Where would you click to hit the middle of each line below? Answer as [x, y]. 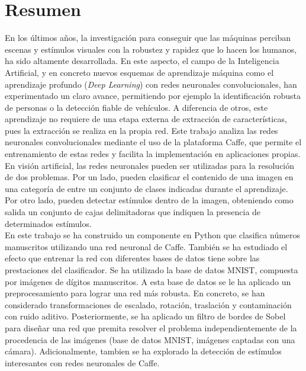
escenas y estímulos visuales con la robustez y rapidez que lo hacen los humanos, [151, 49]
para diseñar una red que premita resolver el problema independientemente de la [151, 327]
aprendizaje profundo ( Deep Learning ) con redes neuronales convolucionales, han [151, 84]
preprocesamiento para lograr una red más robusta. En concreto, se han [135, 293]
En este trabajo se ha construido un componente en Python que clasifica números [153, 235]
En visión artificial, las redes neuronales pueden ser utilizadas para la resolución [150, 165]
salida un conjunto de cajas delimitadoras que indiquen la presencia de [133, 212]
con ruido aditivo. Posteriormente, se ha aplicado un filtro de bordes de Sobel [145, 316]
